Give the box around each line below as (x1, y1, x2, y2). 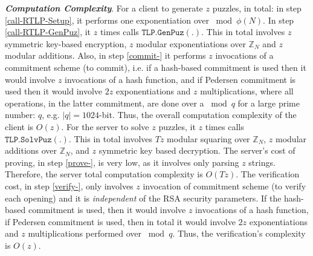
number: (5, 108, 36, 121)
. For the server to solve (61, 120, 149, 133)
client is (5, 120, 34, 133)
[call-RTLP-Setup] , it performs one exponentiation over (5, 13, 209, 26)
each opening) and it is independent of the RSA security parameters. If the (5, 191, 282, 204)
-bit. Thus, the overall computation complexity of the (99, 108, 297, 121)
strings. (248, 156, 276, 168)
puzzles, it (158, 120, 196, 133)
